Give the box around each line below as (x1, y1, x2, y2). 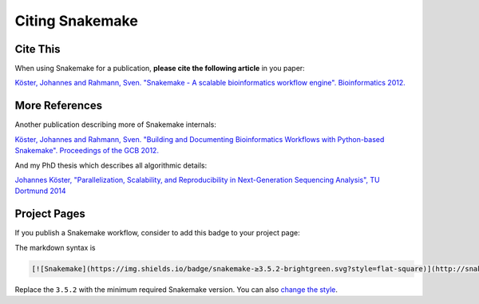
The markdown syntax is (14, 243, 96, 252)
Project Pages (14, 207, 85, 221)
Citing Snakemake (14, 12, 139, 30)
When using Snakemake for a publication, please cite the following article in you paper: (14, 64, 305, 73)
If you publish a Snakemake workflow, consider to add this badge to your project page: (14, 228, 300, 238)
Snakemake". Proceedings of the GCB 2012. (14, 146, 160, 156)
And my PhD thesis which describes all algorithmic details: (14, 160, 208, 170)
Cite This (14, 42, 61, 56)
